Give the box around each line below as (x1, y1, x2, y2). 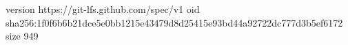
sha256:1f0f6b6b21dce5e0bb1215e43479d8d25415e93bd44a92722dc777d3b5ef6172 (6, 15, 343, 29)
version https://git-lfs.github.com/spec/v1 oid (6, 2, 200, 16)
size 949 (6, 29, 39, 43)
